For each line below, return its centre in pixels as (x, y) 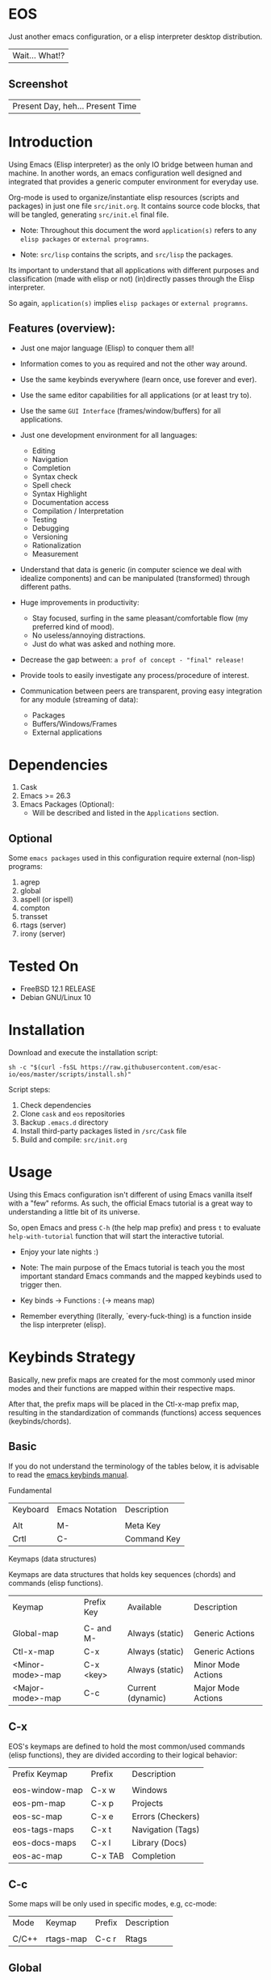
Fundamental (30, 1490)
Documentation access (70, 502)
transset (34, 917)
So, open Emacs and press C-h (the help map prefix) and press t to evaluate (134, 1227)
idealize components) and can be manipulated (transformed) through (135, 578)
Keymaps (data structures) (52, 1558)
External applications (67, 732)
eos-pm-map (39, 1803)
